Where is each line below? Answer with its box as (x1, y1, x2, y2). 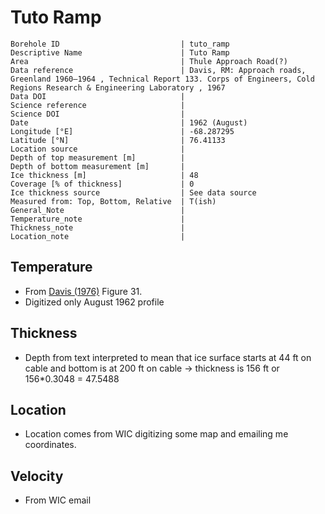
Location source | (10, 144, 186, 154)
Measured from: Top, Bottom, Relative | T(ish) (10, 196, 217, 206)
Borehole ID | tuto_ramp (10, 39, 230, 49)
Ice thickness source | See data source (10, 187, 257, 198)
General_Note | (10, 205, 186, 215)
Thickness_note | (10, 222, 186, 233)
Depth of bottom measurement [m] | (10, 161, 186, 171)
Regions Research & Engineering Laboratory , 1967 (10, 82, 226, 93)
